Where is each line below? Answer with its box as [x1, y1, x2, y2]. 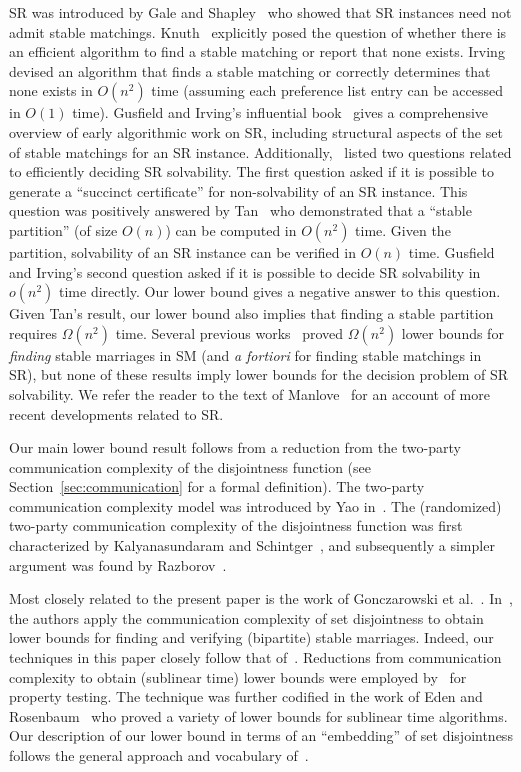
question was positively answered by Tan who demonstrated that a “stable [9, 200, 472, 221]
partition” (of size [9, 219, 118, 240]
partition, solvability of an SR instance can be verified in [9, 241, 356, 262]
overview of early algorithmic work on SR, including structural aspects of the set [9, 121, 503, 142]
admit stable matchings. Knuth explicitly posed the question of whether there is [9, 21, 507, 42]
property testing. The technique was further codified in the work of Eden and [9, 686, 483, 707]
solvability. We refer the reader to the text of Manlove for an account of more [9, 383, 490, 404]
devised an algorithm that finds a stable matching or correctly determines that [9, 60, 491, 81]
